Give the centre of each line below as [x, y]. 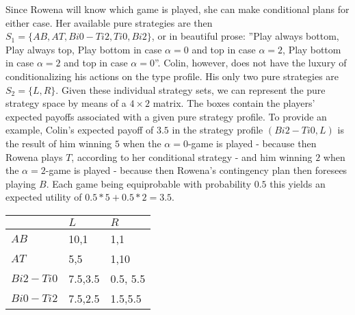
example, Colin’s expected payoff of [80, 130]
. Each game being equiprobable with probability [149, 183]
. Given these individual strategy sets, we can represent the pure [190, 89]
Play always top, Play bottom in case [84, 49]
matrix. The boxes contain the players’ [234, 103]
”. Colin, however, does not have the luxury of [250, 63]
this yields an [298, 183]
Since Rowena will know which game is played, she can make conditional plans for [177, 9]
